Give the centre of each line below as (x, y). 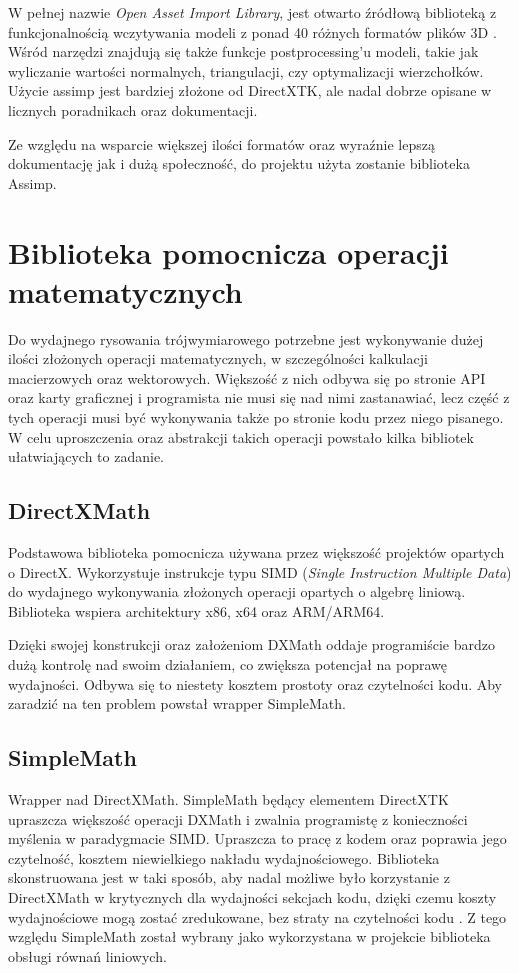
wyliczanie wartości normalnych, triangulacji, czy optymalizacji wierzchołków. (246, 70)
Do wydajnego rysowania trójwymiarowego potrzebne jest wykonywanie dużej (246, 338)
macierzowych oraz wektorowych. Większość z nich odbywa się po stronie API (247, 377)
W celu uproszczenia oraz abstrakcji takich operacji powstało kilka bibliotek (241, 436)
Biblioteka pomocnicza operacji (228, 251)
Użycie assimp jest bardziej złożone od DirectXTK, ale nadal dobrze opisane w (250, 90)
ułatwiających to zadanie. (86, 456)
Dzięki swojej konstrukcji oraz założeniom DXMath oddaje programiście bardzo (251, 644)
